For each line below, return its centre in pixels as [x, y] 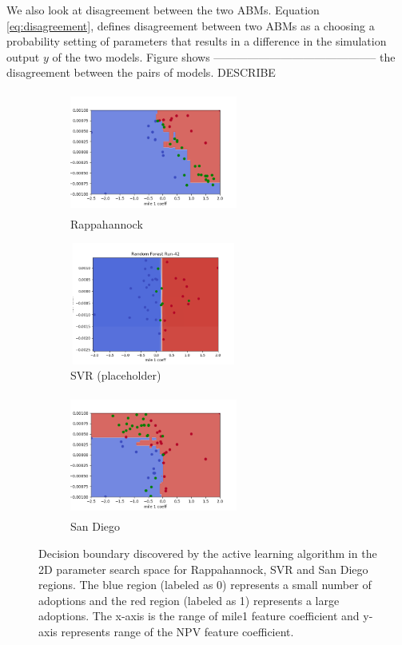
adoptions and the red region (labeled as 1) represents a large [189, 600]
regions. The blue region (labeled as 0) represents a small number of [205, 585]
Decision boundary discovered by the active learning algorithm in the [208, 553]
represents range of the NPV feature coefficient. [177, 632]
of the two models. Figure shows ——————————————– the [224, 56]
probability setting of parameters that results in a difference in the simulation [197, 41]
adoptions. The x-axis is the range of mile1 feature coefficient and [199, 616]
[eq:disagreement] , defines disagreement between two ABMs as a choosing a [191, 25]
